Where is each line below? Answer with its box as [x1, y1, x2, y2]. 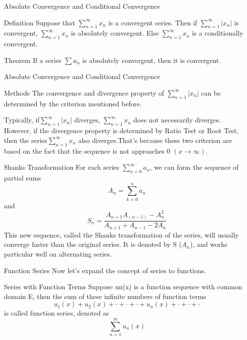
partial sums [4, 172, 41, 182]
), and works [190, 239, 227, 249]
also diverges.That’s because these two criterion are [78, 135, 232, 145]
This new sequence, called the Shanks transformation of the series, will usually [4, 229, 239, 240]
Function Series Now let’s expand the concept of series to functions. [4, 265, 206, 275]
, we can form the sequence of [150, 162, 239, 172]
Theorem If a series [4, 55, 62, 65]
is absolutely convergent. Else [71, 28, 159, 38]
